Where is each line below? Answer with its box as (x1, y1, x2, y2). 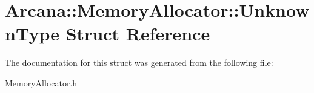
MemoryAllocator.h (5, 76, 78, 89)
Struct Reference (65, 21, 210, 46)
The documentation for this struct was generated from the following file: (5, 56, 273, 69)
